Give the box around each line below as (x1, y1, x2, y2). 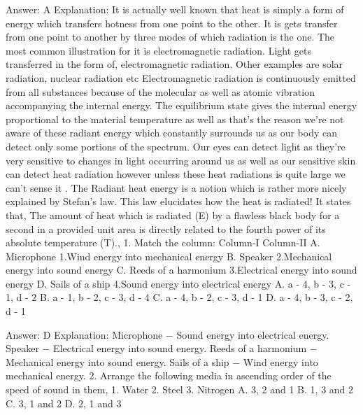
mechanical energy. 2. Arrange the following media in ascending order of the (6, 368, 332, 383)
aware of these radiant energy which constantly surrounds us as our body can (6, 125, 337, 140)
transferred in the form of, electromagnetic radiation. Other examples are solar (6, 57, 343, 71)
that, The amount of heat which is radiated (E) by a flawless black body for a (6, 207, 340, 222)
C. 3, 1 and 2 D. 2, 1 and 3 (6, 395, 122, 410)
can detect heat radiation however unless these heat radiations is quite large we (6, 167, 346, 181)
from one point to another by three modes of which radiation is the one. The (6, 29, 335, 44)
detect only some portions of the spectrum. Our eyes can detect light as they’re (6, 139, 346, 153)
